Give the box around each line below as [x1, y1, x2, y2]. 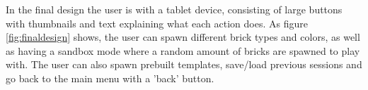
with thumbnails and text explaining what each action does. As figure [6, 15, 308, 30]
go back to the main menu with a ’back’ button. [6, 70, 214, 85]
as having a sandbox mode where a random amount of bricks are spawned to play [6, 43, 360, 58]
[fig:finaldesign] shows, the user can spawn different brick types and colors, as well [6, 30, 360, 44]
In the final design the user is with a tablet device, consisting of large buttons [6, 2, 343, 16]
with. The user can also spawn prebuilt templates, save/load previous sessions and [6, 57, 362, 72]
